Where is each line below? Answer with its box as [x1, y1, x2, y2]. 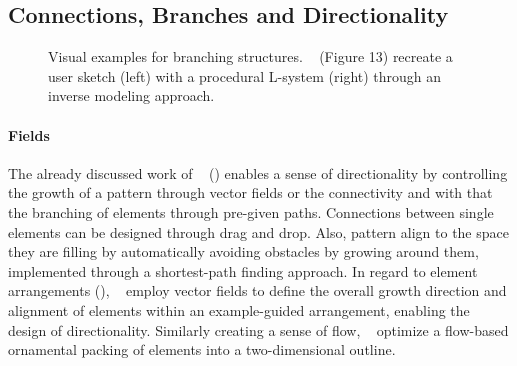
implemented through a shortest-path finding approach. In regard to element [8, 260, 478, 281]
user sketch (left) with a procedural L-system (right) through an [48, 65, 442, 86]
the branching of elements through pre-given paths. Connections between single [8, 201, 494, 222]
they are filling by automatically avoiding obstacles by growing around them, [8, 241, 479, 262]
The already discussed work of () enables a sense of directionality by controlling [8, 162, 508, 183]
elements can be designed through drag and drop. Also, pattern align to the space [8, 221, 509, 242]
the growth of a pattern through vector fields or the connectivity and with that [8, 182, 493, 203]
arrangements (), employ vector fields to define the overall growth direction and [8, 280, 507, 301]
